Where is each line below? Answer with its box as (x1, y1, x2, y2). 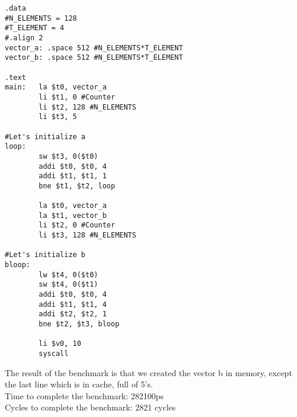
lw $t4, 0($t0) (39, 270, 98, 279)
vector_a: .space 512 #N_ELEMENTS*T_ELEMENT (5, 43, 183, 52)
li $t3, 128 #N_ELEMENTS (39, 231, 136, 240)
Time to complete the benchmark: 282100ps (5, 389, 164, 402)
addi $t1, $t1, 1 (39, 172, 107, 181)
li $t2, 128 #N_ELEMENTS (39, 102, 136, 111)
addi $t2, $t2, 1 (39, 310, 107, 319)
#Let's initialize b (5, 251, 86, 259)
